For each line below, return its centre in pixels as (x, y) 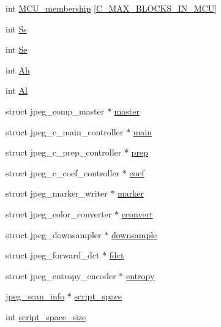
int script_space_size (46, 316)
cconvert (137, 213)
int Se (17, 49)
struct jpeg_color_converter (59, 213)
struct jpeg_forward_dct (53, 255)
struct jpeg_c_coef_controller (63, 172)
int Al (17, 90)
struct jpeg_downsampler (54, 234)
